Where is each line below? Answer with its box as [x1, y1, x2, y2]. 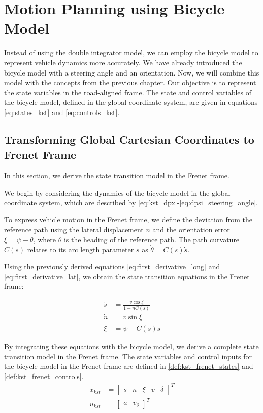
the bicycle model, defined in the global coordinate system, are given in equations [4, 97, 258, 107]
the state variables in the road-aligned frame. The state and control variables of [4, 87, 251, 97]
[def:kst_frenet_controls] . [4, 370, 84, 381]
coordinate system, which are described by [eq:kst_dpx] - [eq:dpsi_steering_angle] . [4, 197, 258, 208]
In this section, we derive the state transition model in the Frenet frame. [4, 170, 229, 181]
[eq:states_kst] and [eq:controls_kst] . [4, 106, 120, 117]
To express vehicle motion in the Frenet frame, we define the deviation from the [4, 214, 252, 224]
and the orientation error [152, 224, 230, 235]
